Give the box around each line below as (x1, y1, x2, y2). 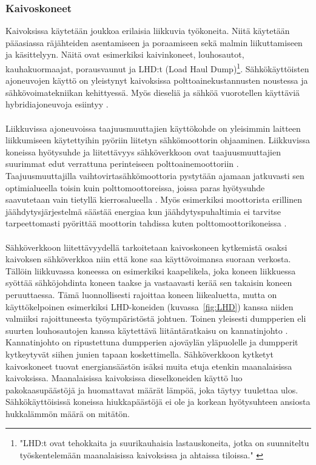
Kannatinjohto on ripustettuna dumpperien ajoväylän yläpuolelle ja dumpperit (5, 336, 298, 348)
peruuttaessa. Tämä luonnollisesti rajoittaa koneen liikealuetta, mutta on (5, 288, 277, 300)
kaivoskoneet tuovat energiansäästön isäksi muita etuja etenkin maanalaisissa (5, 359, 292, 372)
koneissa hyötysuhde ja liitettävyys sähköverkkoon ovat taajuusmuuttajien (5, 145, 281, 158)
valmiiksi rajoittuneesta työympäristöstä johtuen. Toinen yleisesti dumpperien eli (5, 312, 306, 325)
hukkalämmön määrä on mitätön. (5, 407, 130, 419)
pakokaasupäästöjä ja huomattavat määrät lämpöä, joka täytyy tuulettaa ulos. (5, 383, 298, 396)
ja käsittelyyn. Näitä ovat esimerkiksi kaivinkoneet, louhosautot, (5, 48, 244, 61)
